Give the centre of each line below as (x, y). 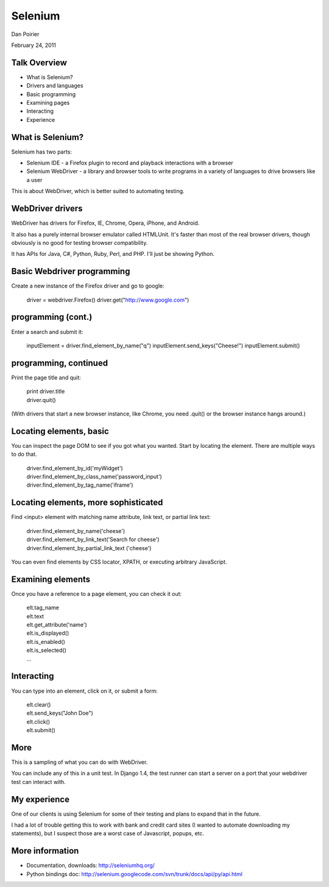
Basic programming (51, 94)
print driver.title (46, 391)
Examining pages (48, 103)
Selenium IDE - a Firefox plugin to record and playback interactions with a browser (130, 163)
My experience (41, 799)
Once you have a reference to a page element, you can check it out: (97, 593)
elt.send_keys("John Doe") (60, 713)
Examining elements (51, 579)
